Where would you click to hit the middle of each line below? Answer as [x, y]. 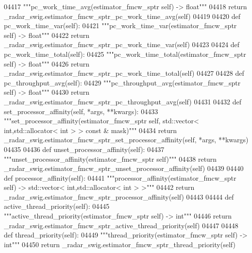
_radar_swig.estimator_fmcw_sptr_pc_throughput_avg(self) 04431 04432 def [123, 101]
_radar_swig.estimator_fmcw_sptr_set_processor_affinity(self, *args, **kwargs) [126, 140]
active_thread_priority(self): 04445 [57, 206]
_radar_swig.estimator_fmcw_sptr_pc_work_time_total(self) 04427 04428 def [124, 73]
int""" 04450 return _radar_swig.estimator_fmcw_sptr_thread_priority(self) [120, 244]
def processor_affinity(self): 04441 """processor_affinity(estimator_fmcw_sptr [120, 177]
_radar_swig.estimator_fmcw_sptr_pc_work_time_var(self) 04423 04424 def [122, 44]
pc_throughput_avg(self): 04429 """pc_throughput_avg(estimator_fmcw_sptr [122, 82]
